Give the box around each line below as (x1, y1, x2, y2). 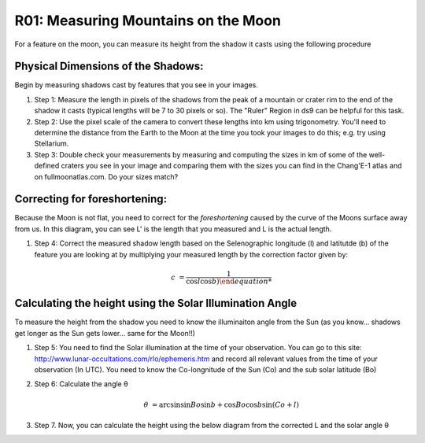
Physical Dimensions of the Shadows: (14, 60, 204, 73)
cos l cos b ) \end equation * (186, 276, 272, 286)
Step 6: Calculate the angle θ (34, 379, 129, 389)
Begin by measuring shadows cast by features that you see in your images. (14, 80, 259, 90)
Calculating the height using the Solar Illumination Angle (14, 297, 297, 310)
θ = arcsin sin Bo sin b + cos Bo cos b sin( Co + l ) (143, 400, 299, 409)
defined (34, 161, 60, 171)
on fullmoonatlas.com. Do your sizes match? (34, 172, 179, 181)
